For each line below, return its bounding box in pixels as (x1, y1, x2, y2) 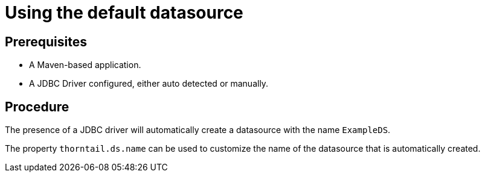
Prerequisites (5, 34, 87, 49)
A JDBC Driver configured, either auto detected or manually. (29, 78, 269, 89)
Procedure (5, 99, 69, 114)
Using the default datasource (5, 2, 243, 23)
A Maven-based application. (29, 60, 141, 70)
